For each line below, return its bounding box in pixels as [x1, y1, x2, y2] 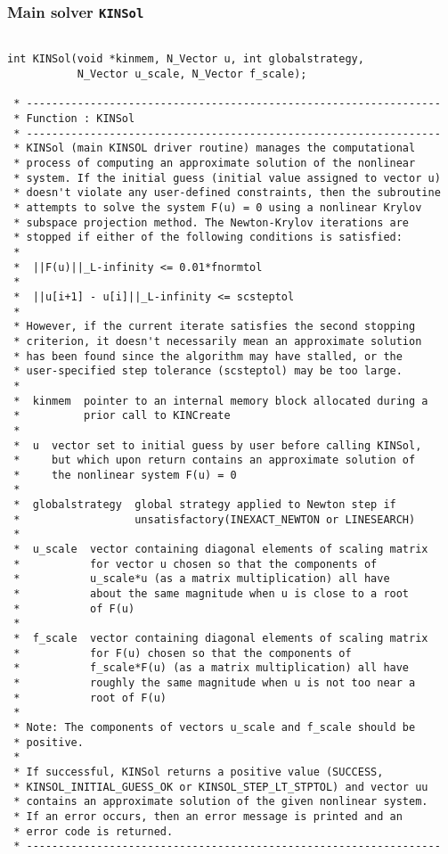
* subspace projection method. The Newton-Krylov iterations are [13, 216, 410, 229]
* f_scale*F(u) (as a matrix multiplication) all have [13, 661, 410, 675]
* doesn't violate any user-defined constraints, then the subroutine [13, 186, 441, 200]
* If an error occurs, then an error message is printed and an [13, 809, 403, 823]
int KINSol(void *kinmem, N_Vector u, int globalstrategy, [7, 53, 364, 66]
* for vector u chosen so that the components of [13, 557, 378, 571]
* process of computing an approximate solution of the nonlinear [13, 157, 416, 170]
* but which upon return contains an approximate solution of [13, 454, 416, 467]
